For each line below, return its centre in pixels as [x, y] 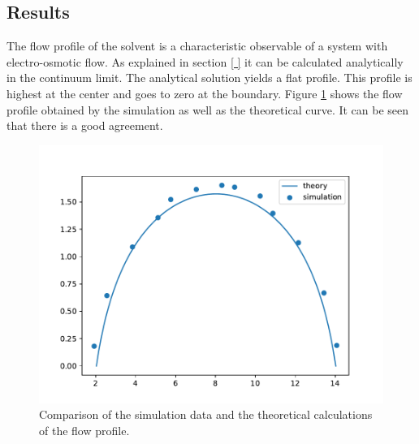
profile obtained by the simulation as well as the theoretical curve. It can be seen [208, 109]
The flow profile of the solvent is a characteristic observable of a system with [197, 46]
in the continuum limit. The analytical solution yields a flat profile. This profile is [209, 78]
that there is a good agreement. [85, 125]
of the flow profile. [84, 430]
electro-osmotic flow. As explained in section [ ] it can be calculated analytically [205, 61]
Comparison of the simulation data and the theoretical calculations [206, 414]
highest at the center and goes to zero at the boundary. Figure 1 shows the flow [205, 93]
